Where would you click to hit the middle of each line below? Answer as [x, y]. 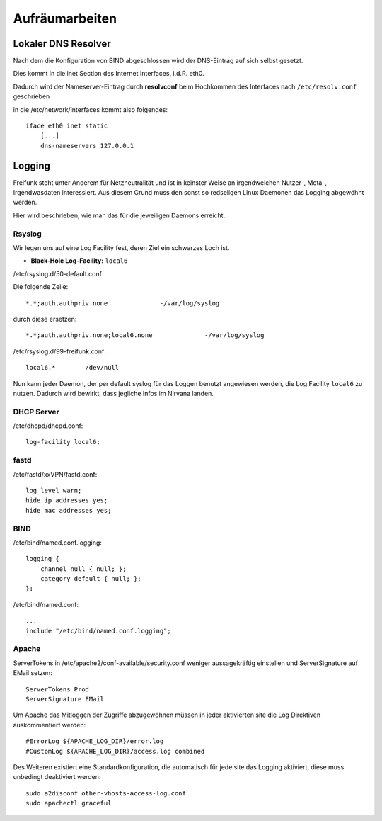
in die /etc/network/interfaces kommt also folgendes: [90, 109]
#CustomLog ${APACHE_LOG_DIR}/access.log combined [115, 751]
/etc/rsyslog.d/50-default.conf [58, 273]
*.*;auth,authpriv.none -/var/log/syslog [123, 303]
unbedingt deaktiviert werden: [57, 777]
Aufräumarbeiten [65, 18]
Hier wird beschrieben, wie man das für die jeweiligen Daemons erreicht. [119, 215]
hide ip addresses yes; [67, 500]
